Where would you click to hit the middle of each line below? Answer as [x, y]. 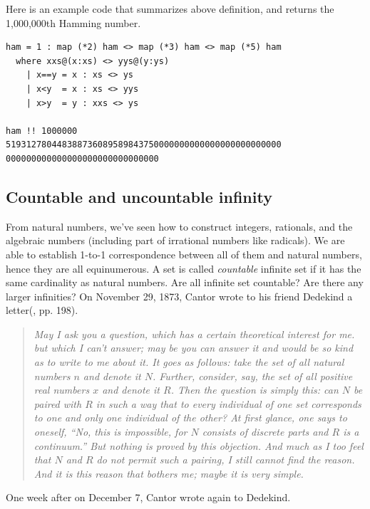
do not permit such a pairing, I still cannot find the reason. [226, 460]
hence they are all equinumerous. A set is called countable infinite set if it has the [184, 268]
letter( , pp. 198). [42, 310]
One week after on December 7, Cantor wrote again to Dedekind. [148, 497]
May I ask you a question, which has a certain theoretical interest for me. [194, 334]
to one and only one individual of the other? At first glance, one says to [190, 418]
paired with [58, 403]
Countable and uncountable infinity [139, 196]
